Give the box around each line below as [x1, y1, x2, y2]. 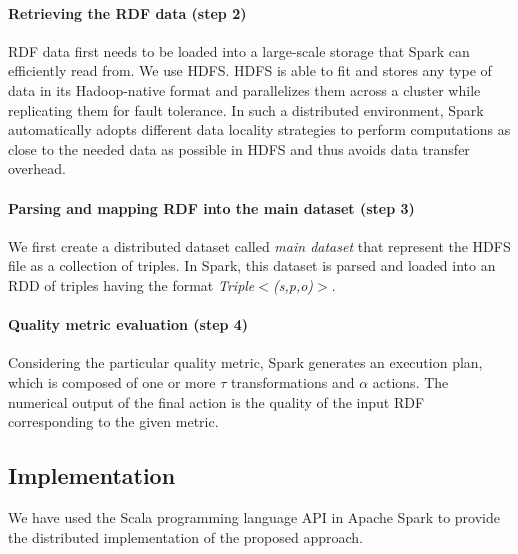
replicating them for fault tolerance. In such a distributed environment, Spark [8, 99, 484, 120]
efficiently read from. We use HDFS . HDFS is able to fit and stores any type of [8, 60, 492, 81]
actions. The [372, 371, 449, 392]
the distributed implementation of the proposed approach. [8, 526, 363, 547]
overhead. [8, 158, 66, 179]
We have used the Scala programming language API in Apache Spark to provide [8, 506, 500, 527]
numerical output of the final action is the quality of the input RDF [8, 391, 425, 412]
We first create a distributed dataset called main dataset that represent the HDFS [8, 235, 511, 256]
